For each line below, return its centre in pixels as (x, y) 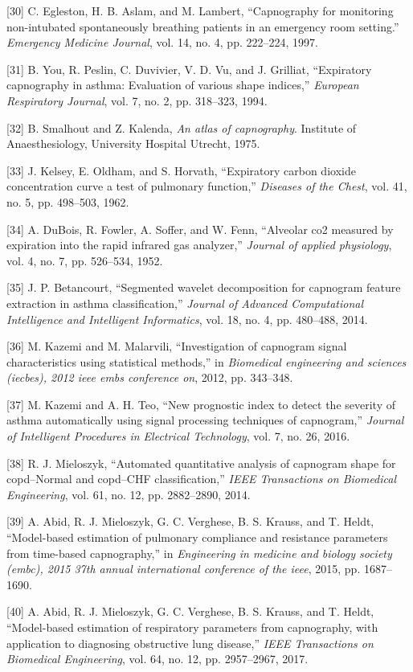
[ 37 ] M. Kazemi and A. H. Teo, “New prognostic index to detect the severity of (201, 404)
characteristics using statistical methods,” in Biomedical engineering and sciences (206, 361)
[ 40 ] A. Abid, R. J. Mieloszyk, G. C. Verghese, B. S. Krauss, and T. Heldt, (190, 611)
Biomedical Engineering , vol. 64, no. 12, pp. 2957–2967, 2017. (157, 659)
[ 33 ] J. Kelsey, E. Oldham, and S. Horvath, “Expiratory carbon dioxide (181, 170)
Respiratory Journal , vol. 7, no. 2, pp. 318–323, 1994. (137, 100)
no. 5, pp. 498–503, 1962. (68, 201)
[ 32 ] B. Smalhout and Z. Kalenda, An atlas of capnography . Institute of (182, 127)
